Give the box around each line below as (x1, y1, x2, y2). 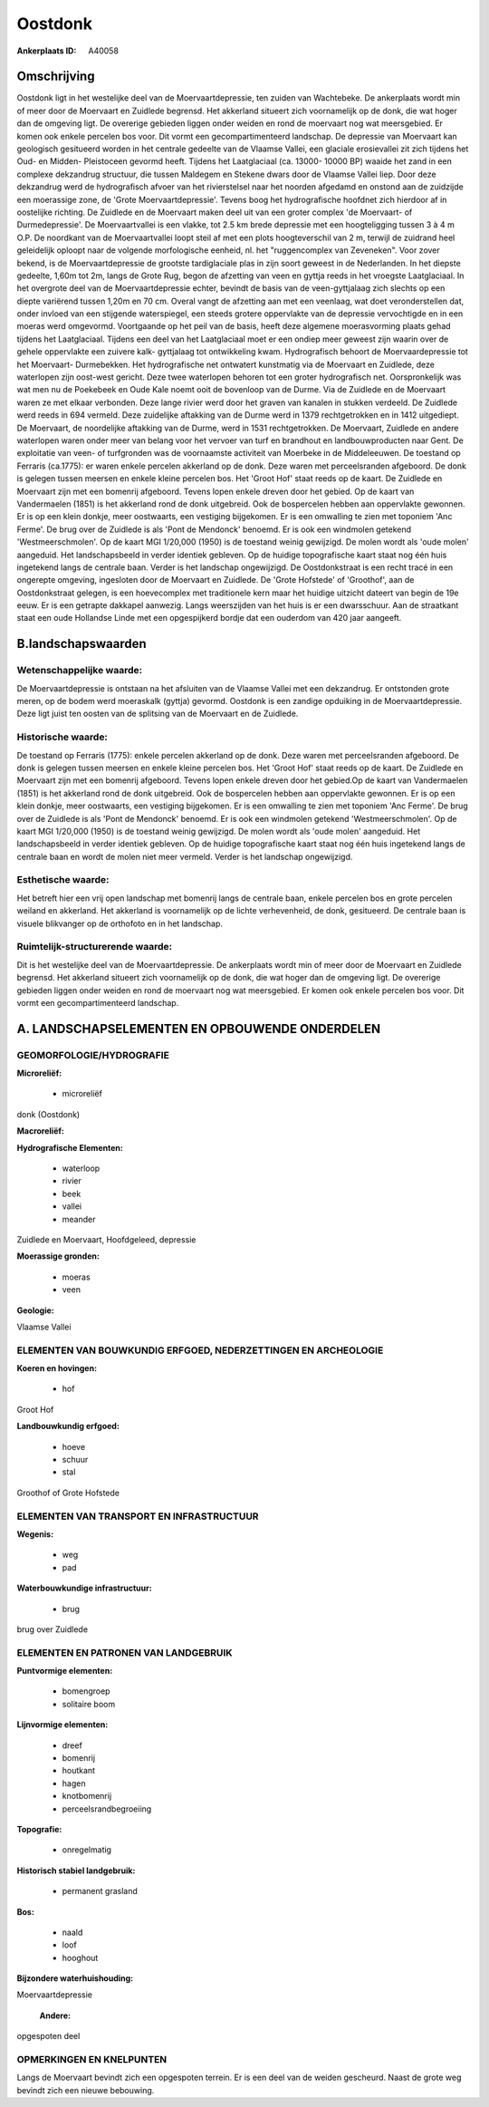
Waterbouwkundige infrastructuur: (16, 1582, 153, 1594)
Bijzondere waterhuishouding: (16, 1973, 134, 1984)
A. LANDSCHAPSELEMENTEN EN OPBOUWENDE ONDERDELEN (16, 1020, 381, 1037)
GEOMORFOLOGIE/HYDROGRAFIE (16, 1049, 169, 1061)
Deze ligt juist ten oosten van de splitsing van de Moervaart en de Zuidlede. (16, 708, 299, 720)
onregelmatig (62, 1844, 112, 1855)
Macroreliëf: (16, 1126, 65, 1136)
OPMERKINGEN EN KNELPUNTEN (16, 2054, 168, 2065)
